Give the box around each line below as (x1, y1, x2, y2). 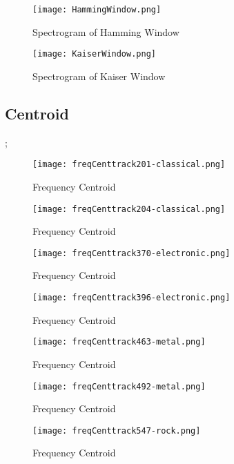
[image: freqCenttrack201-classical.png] (32, 159, 226, 170)
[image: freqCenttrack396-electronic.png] (32, 293, 231, 303)
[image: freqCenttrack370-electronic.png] (32, 248, 231, 258)
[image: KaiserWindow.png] (32, 49, 156, 59)
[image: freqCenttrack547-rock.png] (32, 425, 201, 436)
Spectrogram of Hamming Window (32, 24, 179, 39)
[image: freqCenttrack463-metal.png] (32, 337, 206, 347)
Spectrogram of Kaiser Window (32, 68, 166, 83)
